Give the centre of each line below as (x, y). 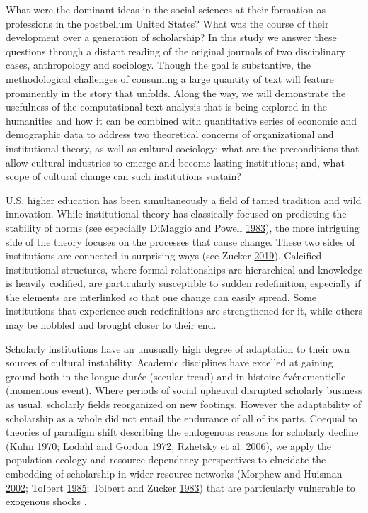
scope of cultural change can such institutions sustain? (124, 176)
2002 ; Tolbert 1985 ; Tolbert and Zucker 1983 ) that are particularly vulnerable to (180, 487)
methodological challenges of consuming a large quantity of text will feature (170, 78)
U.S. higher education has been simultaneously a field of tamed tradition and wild (184, 199)
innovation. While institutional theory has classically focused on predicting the (176, 214)
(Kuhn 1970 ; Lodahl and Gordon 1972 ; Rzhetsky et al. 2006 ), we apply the (168, 445)
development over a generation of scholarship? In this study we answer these (171, 37)
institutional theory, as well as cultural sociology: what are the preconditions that (183, 148)
